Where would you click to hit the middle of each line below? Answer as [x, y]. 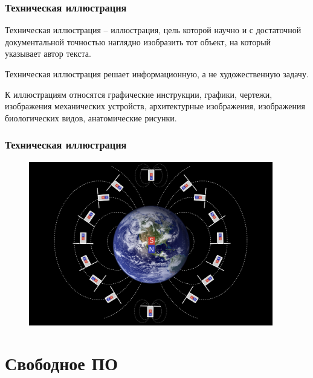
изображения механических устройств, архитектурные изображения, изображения [155, 106]
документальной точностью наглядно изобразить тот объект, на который [138, 41]
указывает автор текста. [48, 53]
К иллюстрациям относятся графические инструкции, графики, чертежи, [139, 94]
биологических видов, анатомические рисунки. [91, 117]
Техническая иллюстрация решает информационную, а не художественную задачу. [157, 74]
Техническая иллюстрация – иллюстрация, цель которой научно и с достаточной [153, 30]
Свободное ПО [61, 363]
